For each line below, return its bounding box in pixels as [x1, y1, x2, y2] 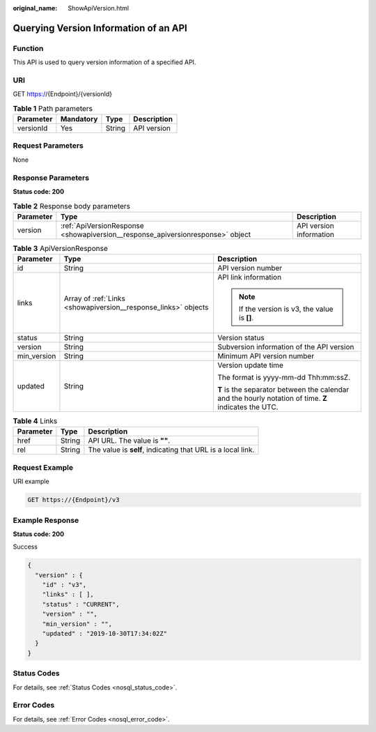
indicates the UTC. [217, 402, 279, 412]
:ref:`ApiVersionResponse [60, 220, 144, 230]
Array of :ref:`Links [63, 293, 125, 303]
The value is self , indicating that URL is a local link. [88, 445, 255, 455]
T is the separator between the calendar [217, 385, 350, 395]
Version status [217, 333, 265, 343]
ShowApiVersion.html [68, 4, 129, 12]
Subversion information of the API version [217, 342, 354, 352]
